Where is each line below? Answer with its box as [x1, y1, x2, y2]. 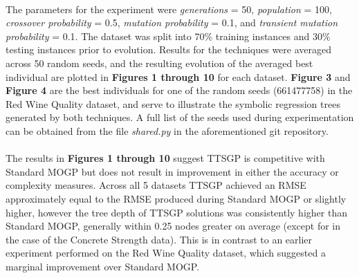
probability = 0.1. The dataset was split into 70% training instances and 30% [6, 28, 331, 43]
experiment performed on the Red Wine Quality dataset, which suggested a [6, 245, 326, 260]
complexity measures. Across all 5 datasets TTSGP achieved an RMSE [6, 178, 306, 192]
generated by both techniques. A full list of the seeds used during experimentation [6, 110, 354, 124]
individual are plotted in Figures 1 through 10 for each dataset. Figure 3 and [6, 69, 351, 84]
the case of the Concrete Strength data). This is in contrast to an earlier [6, 232, 313, 246]
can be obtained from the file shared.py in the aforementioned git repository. [6, 123, 329, 138]
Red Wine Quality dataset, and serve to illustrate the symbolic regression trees [6, 96, 340, 111]
